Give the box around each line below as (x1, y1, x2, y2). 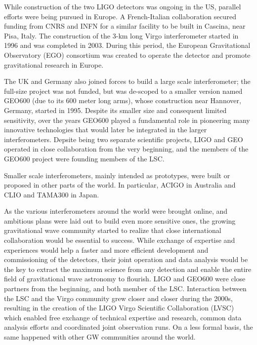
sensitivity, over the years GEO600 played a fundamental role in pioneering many (4, 115, 250, 125)
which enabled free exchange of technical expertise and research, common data (4, 312, 242, 322)
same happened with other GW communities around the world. (4, 332, 196, 342)
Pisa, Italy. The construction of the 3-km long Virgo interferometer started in (4, 30, 239, 40)
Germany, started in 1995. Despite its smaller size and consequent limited (4, 105, 227, 115)
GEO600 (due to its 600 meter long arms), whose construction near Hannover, (4, 95, 241, 106)
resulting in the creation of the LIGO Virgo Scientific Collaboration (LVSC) (4, 303, 234, 313)
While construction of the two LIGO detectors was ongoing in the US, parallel (4, 1, 241, 11)
